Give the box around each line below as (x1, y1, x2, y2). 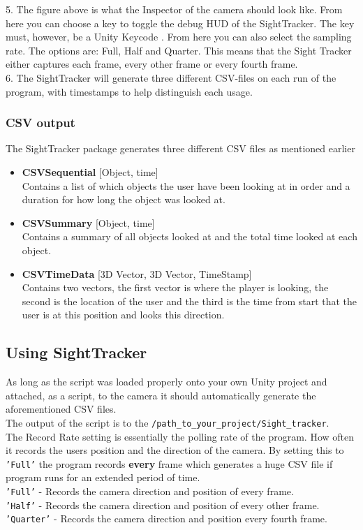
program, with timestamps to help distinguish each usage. (6, 84, 253, 98)
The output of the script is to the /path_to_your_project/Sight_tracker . (6, 415, 329, 429)
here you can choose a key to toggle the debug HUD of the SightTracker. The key (6, 15, 355, 30)
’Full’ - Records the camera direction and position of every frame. (6, 483, 294, 498)
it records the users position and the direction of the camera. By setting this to (6, 443, 344, 457)
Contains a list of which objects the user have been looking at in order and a (22, 178, 350, 193)
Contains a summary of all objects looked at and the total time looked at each (22, 229, 357, 244)
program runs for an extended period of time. (6, 470, 200, 485)
